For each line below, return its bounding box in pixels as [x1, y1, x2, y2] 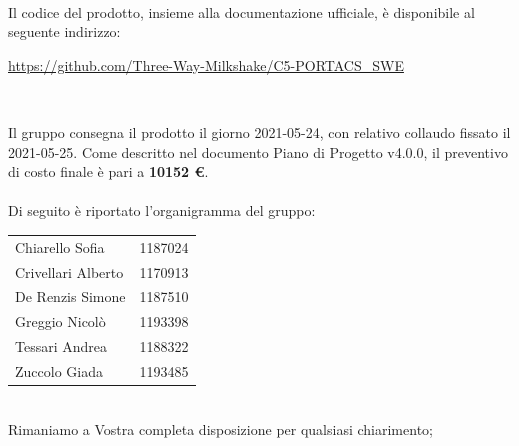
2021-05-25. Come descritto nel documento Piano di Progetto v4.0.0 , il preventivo [8, 141, 508, 162]
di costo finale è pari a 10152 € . [8, 161, 209, 182]
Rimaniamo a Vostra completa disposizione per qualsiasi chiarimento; [8, 418, 433, 439]
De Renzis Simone [15, 286, 126, 307]
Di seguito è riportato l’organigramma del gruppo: [8, 200, 316, 221]
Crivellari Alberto [15, 261, 124, 282]
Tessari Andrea [15, 336, 108, 357]
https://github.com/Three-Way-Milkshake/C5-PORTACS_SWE [8, 54, 404, 75]
